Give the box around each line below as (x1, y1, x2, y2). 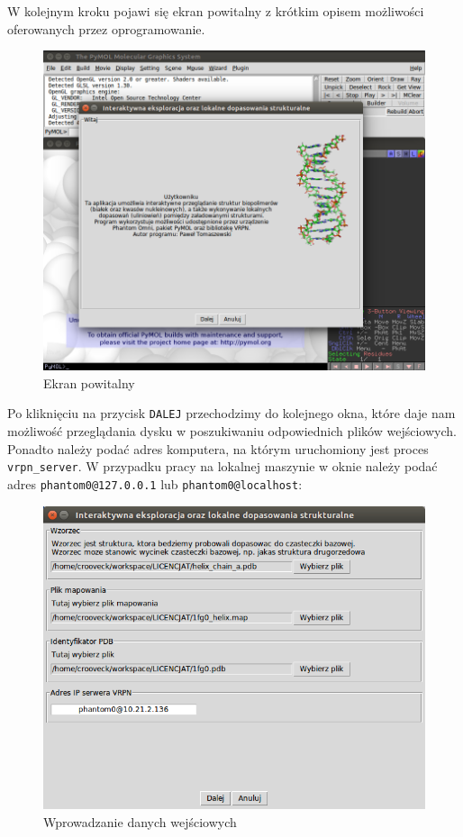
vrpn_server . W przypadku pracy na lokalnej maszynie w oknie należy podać (7, 457, 438, 476)
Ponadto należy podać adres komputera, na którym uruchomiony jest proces (7, 439, 429, 458)
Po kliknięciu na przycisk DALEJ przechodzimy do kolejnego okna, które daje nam (7, 404, 456, 423)
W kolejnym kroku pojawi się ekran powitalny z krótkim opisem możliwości (7, 2, 424, 20)
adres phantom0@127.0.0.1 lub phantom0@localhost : (7, 474, 303, 493)
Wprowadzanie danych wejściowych (43, 812, 237, 831)
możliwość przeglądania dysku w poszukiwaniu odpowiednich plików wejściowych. (7, 422, 457, 440)
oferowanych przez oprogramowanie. (7, 19, 205, 38)
